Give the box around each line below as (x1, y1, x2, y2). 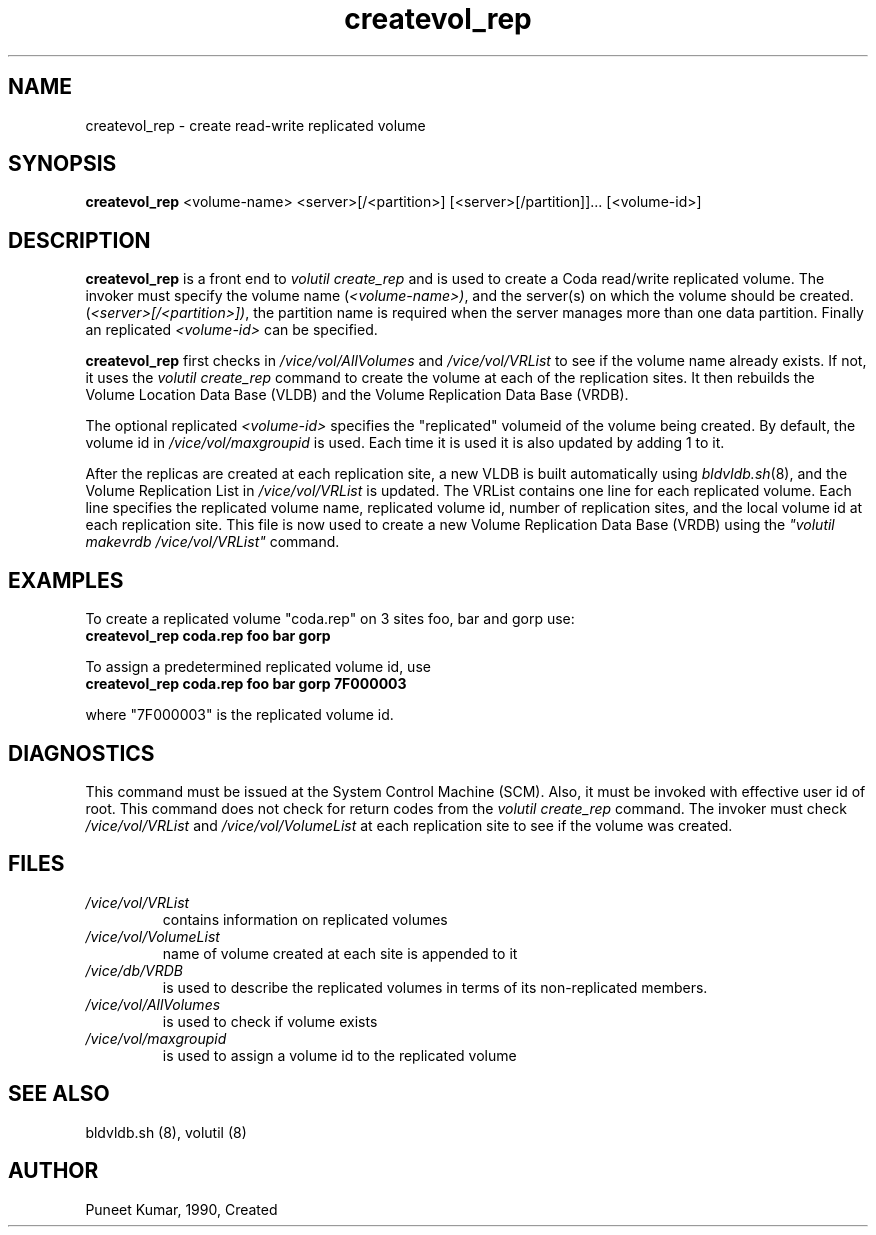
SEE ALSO (8, 1081, 110, 1107)
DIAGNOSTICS (8, 740, 155, 766)
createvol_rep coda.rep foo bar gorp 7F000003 (85, 675, 407, 693)
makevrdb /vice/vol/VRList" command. (85, 533, 340, 551)
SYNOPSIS (8, 151, 117, 177)
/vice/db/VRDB (85, 961, 183, 979)
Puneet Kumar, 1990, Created (85, 1200, 278, 1218)
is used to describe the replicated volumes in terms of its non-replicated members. (162, 978, 708, 996)
